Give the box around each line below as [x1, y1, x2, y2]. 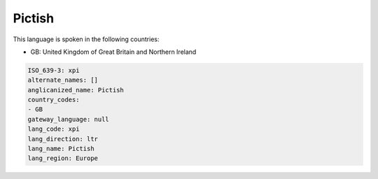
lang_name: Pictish [27, 145, 94, 153]
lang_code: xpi [27, 125, 80, 133]
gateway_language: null [27, 115, 110, 123]
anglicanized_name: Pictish [27, 86, 124, 94]
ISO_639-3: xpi [27, 66, 80, 74]
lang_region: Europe [27, 155, 98, 162]
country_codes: [27, 96, 80, 104]
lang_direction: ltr [27, 135, 98, 143]
